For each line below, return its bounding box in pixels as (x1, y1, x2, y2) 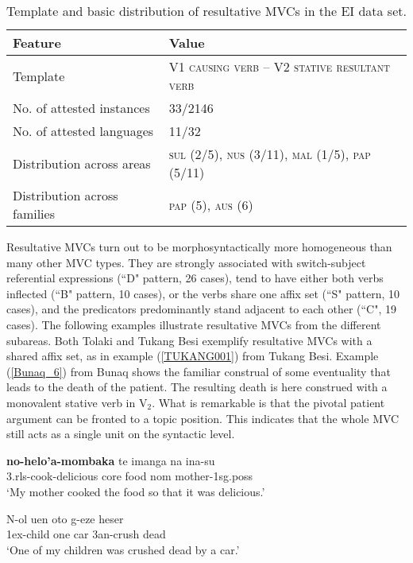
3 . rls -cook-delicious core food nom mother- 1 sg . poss (6, 468, 253, 484)
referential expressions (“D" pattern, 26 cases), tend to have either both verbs (6, 270, 384, 286)
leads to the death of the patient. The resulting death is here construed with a (6, 379, 388, 395)
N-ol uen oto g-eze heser (6, 510, 124, 526)
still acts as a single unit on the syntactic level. (6, 425, 235, 442)
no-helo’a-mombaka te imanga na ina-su (6, 452, 215, 468)
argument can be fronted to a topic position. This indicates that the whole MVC (6, 410, 399, 426)
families (13, 204, 55, 223)
